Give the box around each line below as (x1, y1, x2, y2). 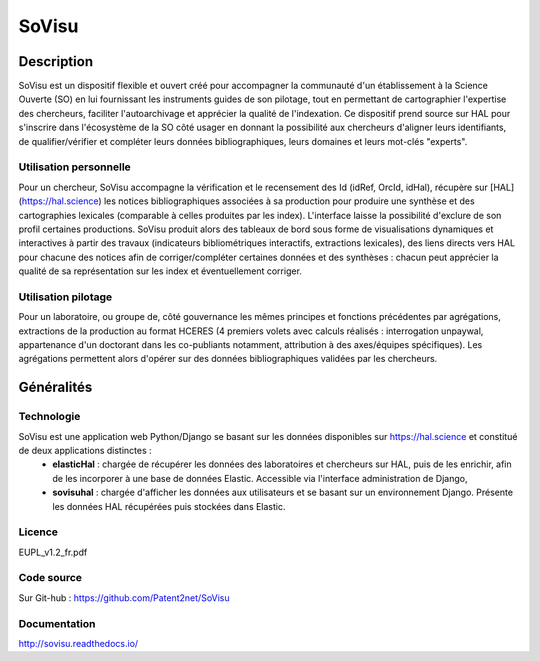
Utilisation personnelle (18, 160, 132, 174)
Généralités (18, 379, 93, 396)
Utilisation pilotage (18, 290, 113, 304)
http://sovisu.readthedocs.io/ (18, 637, 139, 649)
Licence (18, 525, 59, 539)
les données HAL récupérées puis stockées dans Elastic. (52, 500, 286, 512)
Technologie (18, 410, 81, 424)
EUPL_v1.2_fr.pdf (18, 546, 88, 558)
